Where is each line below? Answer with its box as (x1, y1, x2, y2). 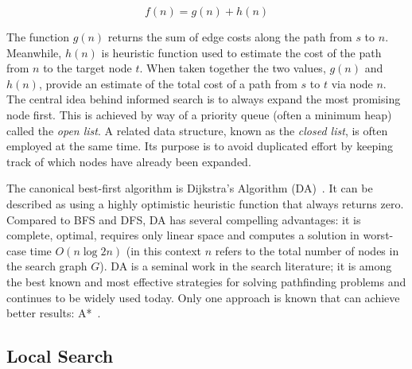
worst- (363, 227, 394, 243)
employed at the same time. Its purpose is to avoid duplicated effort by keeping (6, 138, 394, 154)
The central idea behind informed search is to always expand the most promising (6, 91, 401, 107)
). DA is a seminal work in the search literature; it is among (99, 258, 392, 274)
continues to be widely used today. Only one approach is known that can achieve (6, 289, 400, 305)
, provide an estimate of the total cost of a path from (38, 75, 297, 91)
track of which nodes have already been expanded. (6, 153, 251, 169)
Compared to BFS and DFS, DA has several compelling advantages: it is (6, 211, 361, 227)
